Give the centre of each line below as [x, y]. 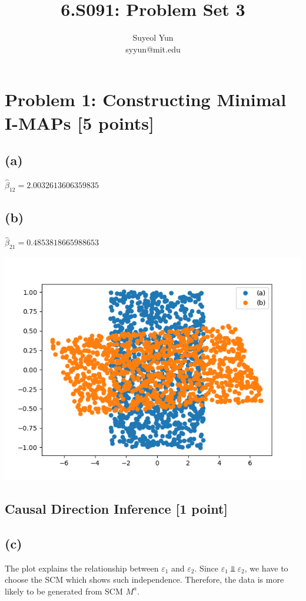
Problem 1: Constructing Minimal [146, 99]
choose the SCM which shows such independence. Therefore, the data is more [144, 579]
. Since [206, 568]
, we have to [266, 568]
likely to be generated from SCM [64, 591]
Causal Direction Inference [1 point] [117, 509]
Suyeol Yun [153, 37]
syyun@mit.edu [153, 49]
